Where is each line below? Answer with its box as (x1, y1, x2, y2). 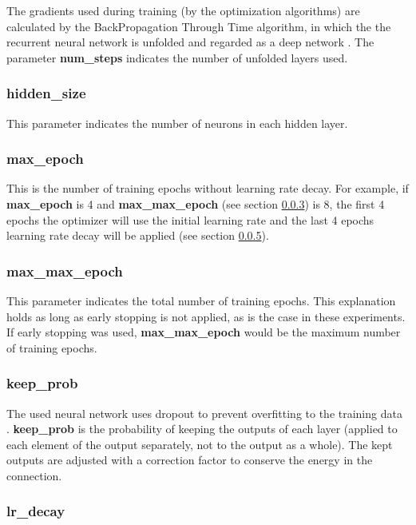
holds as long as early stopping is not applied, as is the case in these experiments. (6, 308, 406, 324)
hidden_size (6, 83, 86, 103)
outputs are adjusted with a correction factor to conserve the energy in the (6, 451, 373, 468)
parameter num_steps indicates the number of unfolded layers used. (6, 49, 348, 66)
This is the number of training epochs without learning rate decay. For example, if (6, 180, 409, 197)
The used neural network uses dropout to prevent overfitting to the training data (6, 404, 402, 421)
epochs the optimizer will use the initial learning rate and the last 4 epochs (6, 211, 374, 228)
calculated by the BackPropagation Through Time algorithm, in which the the (6, 18, 391, 34)
